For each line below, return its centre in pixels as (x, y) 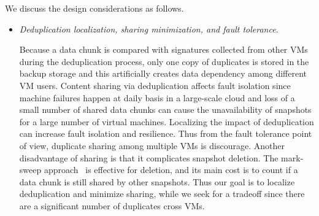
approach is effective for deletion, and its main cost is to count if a (171, 170)
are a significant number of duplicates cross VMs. (112, 205)
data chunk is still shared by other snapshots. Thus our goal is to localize (157, 181)
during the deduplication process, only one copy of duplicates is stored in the (164, 61)
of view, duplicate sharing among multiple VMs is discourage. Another (152, 145)
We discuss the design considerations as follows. (94, 8)
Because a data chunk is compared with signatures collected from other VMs (163, 49)
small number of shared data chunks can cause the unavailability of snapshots (165, 110)
